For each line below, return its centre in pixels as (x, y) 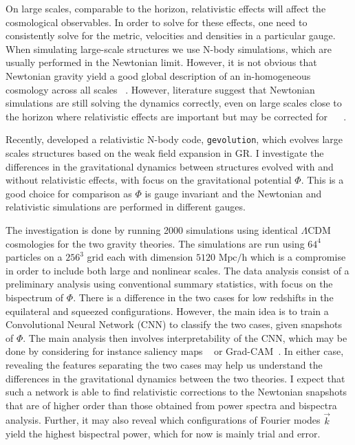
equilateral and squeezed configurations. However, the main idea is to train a (167, 311)
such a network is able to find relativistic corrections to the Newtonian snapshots (176, 392)
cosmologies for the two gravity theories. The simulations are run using (155, 243)
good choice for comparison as (69, 193)
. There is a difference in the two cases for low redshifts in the (203, 297)
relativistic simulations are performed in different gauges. (126, 207)
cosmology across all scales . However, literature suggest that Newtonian (160, 89)
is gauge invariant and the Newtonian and (233, 193)
